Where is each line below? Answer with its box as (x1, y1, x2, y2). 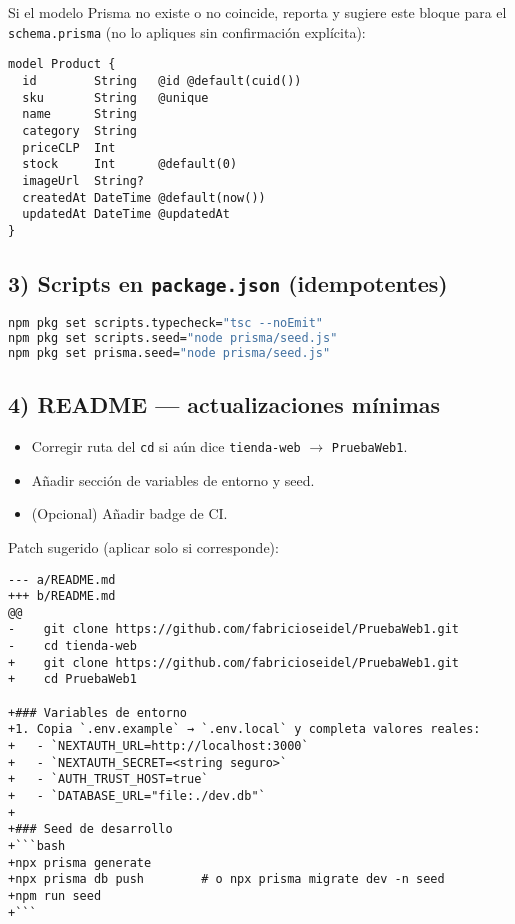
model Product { (8, 57, 116, 72)
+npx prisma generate (8, 855, 152, 870)
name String (22, 107, 137, 122)
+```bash (8, 839, 66, 854)
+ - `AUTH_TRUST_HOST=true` (8, 772, 209, 787)
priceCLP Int (22, 140, 116, 155)
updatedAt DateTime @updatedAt (22, 207, 230, 222)
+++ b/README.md (8, 589, 116, 604)
